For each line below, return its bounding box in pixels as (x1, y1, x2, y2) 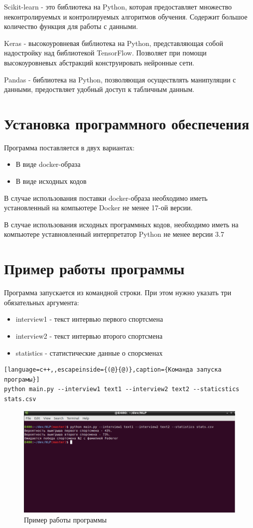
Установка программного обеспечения (4, 113, 250, 133)
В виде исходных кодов (15, 176, 87, 186)
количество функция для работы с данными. (4, 21, 138, 31)
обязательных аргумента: (4, 297, 79, 307)
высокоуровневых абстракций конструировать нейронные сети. (4, 57, 195, 67)
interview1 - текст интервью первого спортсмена (15, 314, 163, 324)
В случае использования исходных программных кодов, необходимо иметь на (4, 219, 239, 229)
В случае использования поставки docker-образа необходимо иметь (4, 192, 208, 203)
